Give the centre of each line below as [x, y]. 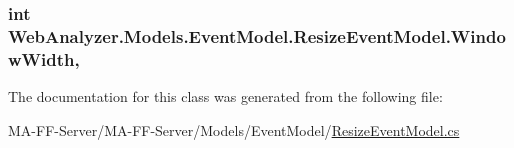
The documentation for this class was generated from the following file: [225, 96]
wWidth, [44, 58]
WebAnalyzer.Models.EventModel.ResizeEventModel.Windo [257, 35]
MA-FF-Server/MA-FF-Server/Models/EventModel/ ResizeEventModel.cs [234, 129]
